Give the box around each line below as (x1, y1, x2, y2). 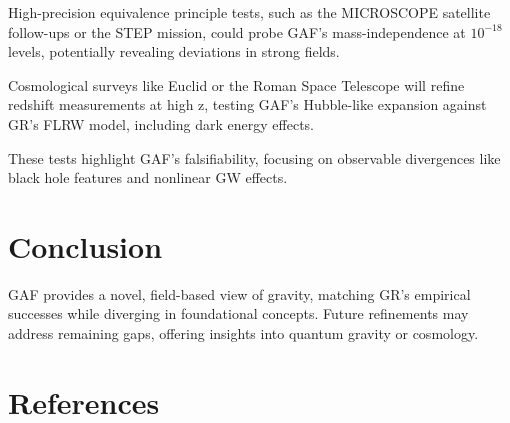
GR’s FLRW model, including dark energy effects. (8, 113, 314, 134)
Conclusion (8, 225, 163, 266)
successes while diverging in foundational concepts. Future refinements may (8, 303, 469, 324)
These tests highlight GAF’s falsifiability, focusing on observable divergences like (8, 147, 501, 168)
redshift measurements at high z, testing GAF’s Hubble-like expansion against (8, 94, 487, 115)
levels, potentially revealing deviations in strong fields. (8, 41, 340, 62)
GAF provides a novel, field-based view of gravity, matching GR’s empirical (8, 283, 471, 304)
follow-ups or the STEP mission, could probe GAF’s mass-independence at (8, 21, 466, 42)
